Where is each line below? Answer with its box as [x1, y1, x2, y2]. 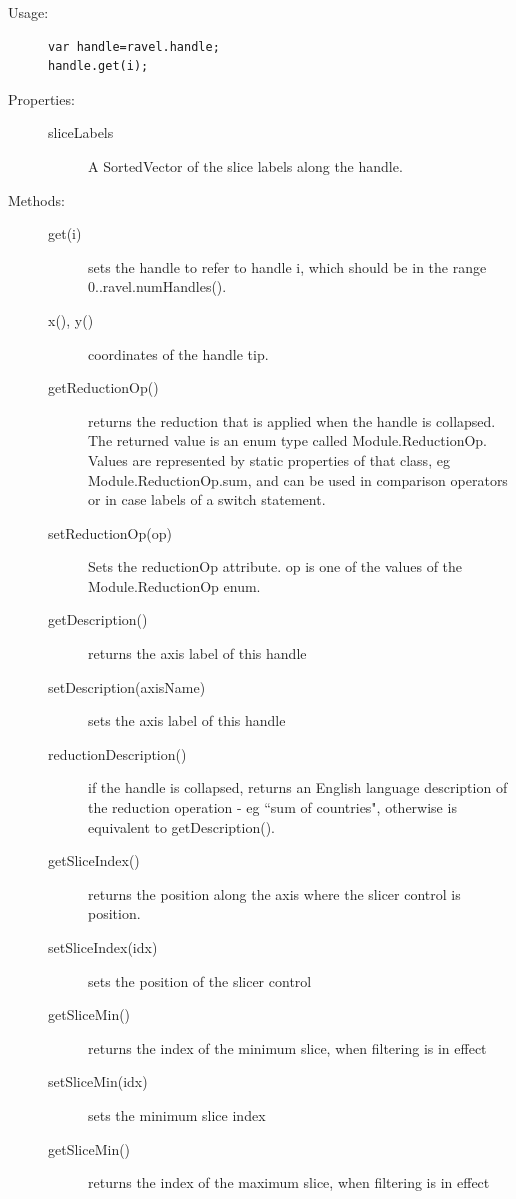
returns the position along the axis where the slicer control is [88, 883, 461, 904]
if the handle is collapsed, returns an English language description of [88, 777, 508, 798]
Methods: [8, 189, 65, 210]
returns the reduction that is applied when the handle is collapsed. [88, 410, 496, 431]
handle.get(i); [48, 59, 149, 74]
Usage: [8, 2, 49, 22]
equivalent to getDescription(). [88, 816, 275, 837]
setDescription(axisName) [48, 676, 206, 697]
